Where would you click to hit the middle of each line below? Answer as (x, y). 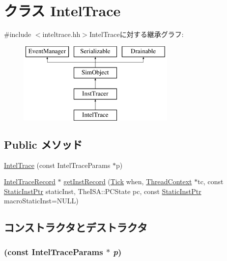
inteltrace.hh (61, 34)
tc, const (211, 181)
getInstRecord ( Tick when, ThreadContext (128, 181)
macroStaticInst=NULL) (41, 201)
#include (18, 34)
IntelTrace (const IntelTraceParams (57, 165)
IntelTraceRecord (30, 181)
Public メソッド (43, 144)
